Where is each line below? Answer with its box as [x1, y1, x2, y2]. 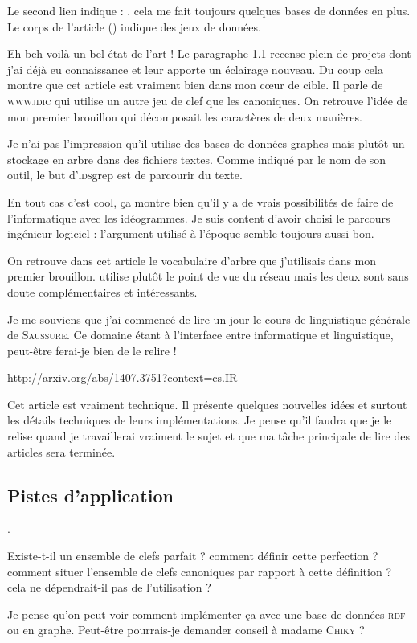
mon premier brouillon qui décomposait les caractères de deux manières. [7, 108, 362, 125]
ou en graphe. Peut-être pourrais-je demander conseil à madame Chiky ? [7, 621, 365, 638]
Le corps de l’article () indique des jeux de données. [7, 18, 261, 35]
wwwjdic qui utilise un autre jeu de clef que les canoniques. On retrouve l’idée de [7, 92, 408, 109]
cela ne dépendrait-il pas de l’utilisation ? [7, 579, 211, 596]
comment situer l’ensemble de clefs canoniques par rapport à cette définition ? [7, 563, 391, 580]
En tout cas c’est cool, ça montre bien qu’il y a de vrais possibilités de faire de [7, 193, 394, 210]
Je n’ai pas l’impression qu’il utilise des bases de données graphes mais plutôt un [7, 135, 405, 152]
